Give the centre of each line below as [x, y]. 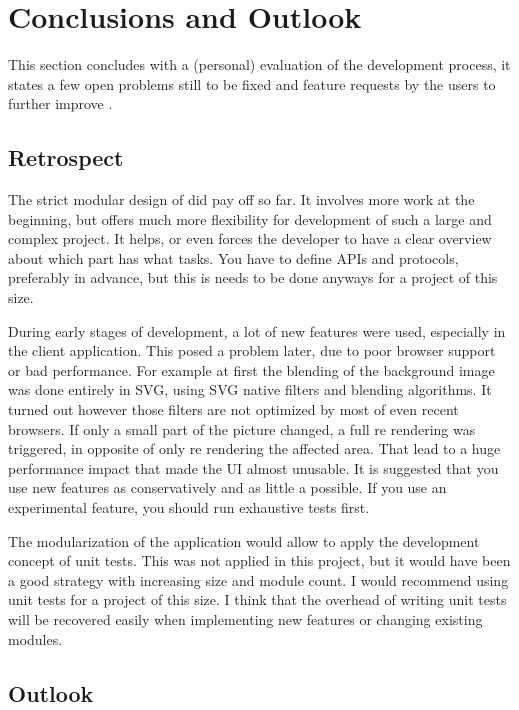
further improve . [60, 103]
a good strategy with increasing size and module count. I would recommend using [258, 579]
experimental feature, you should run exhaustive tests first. [189, 507]
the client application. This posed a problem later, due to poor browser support [252, 350]
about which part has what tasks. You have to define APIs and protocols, [233, 257]
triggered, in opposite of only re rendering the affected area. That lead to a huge [254, 448]
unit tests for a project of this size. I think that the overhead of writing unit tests [257, 599]
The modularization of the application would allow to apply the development [244, 540]
